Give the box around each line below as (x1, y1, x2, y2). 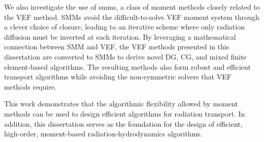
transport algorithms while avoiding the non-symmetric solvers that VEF (4, 71, 232, 82)
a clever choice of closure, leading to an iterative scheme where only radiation (4, 21, 245, 32)
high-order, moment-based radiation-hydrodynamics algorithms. (4, 128, 203, 139)
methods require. (4, 81, 56, 92)
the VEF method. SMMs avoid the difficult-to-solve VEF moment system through (4, 11, 259, 22)
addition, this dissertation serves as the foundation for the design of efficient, (4, 118, 243, 129)
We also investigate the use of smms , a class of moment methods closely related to (4, 2, 260, 12)
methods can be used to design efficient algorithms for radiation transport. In (4, 108, 245, 119)
